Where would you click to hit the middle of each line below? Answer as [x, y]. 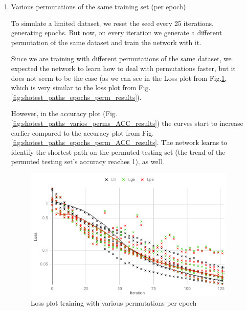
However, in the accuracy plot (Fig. [64, 113]
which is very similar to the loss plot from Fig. [81, 87]
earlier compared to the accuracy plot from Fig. [82, 132]
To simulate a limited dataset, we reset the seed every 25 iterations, [112, 23]
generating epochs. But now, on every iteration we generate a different [116, 33]
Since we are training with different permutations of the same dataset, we [121, 59]
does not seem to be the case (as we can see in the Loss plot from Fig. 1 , [119, 78]
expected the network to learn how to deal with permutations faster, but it [123, 68]
